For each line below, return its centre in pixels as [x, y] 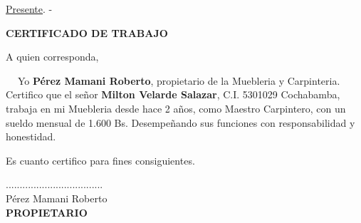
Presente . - [29, 9]
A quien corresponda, [52, 57]
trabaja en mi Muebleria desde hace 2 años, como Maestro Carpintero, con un [176, 108]
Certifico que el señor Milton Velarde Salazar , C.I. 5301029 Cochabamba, [173, 94]
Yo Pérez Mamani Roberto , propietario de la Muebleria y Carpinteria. [179, 80]
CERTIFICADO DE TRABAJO [87, 32]
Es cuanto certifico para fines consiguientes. [100, 160]
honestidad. [31, 136]
